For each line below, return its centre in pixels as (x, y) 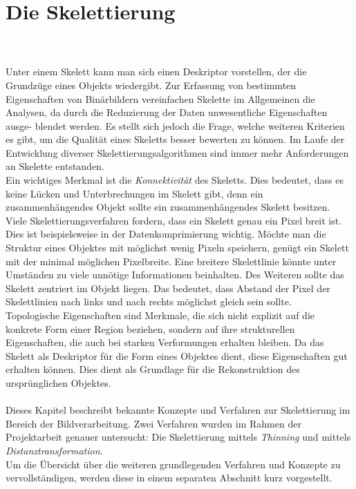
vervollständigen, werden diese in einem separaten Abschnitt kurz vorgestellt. (169, 478)
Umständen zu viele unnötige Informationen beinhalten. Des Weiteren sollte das (175, 275)
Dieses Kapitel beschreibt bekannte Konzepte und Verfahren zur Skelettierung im (178, 410)
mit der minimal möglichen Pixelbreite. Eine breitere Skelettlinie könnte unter (171, 261)
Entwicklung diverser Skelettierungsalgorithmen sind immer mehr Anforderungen (177, 152)
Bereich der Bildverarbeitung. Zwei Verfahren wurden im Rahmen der (153, 423)
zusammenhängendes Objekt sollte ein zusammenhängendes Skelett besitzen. (168, 207)
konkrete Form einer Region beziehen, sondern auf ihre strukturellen (150, 328)
